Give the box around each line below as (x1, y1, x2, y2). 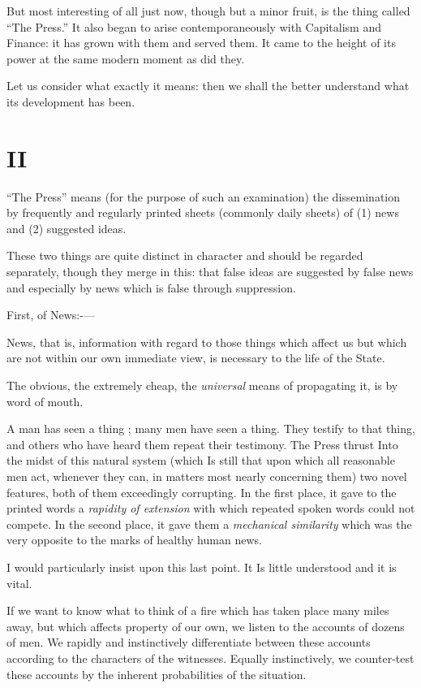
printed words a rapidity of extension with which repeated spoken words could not (6, 500, 415, 517)
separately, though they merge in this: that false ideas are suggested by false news (6, 263, 414, 280)
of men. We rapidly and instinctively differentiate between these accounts (6, 634, 371, 651)
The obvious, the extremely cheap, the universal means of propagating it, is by (6, 377, 398, 394)
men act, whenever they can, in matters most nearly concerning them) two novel (6, 468, 407, 484)
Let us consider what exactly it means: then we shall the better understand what (6, 77, 410, 94)
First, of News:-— (6, 306, 95, 323)
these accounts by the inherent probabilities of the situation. (6, 665, 307, 682)
